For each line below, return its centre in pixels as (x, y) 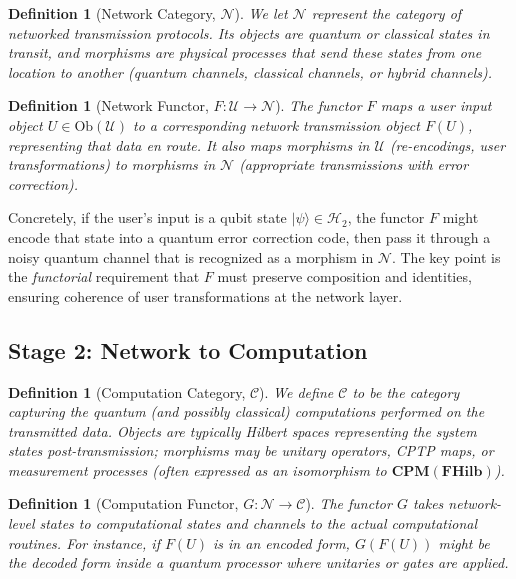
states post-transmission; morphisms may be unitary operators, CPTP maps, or (251, 450)
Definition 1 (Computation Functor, (123, 503)
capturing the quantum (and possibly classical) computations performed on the (246, 411)
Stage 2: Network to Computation (188, 349)
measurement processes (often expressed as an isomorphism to (197, 469)
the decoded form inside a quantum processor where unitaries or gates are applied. (258, 562)
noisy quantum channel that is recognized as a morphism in (191, 256)
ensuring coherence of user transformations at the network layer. (205, 295)
